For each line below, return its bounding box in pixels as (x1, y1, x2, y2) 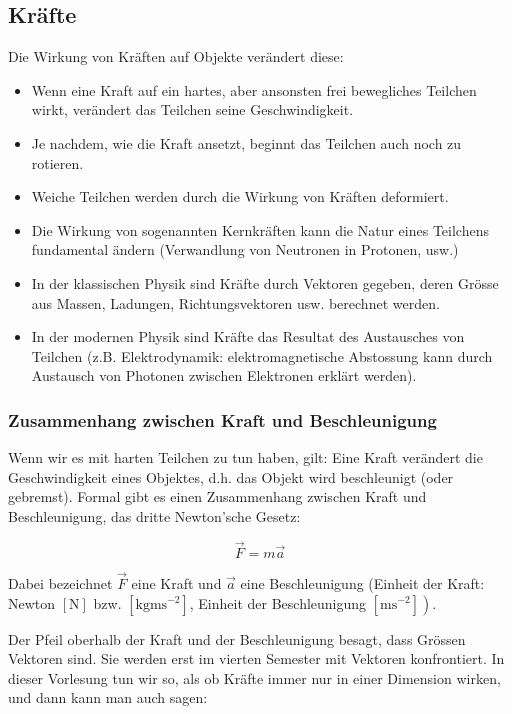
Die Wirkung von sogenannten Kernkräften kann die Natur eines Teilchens (31, 219, 489, 240)
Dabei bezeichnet (8, 572, 113, 593)
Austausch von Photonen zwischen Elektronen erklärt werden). (31, 365, 417, 386)
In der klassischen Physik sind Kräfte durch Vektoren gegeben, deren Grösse (31, 272, 499, 293)
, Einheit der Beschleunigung (189, 592, 367, 613)
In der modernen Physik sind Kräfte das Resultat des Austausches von (31, 326, 465, 347)
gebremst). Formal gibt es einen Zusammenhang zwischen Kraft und (8, 486, 427, 507)
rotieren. (31, 152, 84, 173)
